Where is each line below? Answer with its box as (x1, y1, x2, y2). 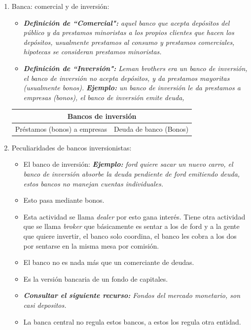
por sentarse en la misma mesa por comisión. (23, 240, 159, 251)
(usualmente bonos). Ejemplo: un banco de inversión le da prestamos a (23, 82, 241, 93)
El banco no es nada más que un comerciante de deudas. (23, 257, 194, 267)
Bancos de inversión (67, 110, 137, 121)
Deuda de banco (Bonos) (113, 123, 189, 134)
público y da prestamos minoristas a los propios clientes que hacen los (23, 27, 234, 37)
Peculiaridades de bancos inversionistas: (11, 142, 132, 152)
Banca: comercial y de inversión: (11, 1, 109, 11)
